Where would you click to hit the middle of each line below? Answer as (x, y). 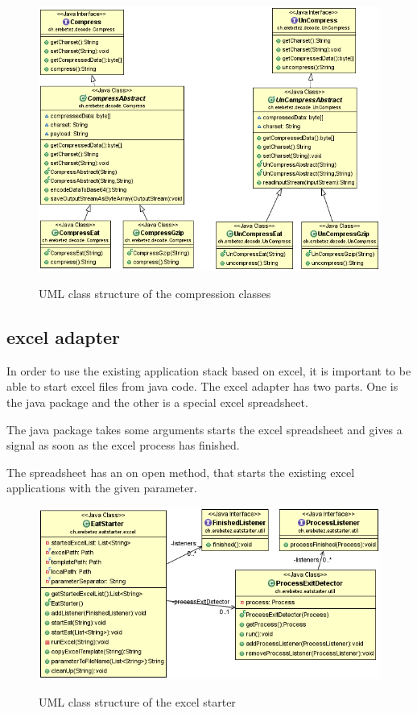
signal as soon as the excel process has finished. (123, 445)
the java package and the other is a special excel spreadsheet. (157, 402)
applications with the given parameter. (102, 488)
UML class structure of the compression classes (155, 293)
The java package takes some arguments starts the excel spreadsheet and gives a (204, 429)
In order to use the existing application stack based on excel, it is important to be (209, 370)
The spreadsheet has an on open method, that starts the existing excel (181, 472)
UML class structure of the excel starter (137, 701)
